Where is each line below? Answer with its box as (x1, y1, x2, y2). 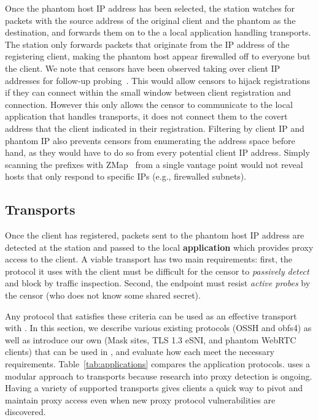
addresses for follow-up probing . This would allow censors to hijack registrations (5, 74, 311, 86)
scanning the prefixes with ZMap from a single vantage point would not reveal (5, 158, 303, 170)
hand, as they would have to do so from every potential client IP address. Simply (5, 146, 310, 159)
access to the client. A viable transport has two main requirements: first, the (5, 253, 293, 265)
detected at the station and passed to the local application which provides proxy (5, 240, 314, 253)
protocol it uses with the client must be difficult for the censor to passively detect (5, 264, 309, 277)
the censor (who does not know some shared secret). (5, 289, 201, 302)
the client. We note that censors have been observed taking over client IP (5, 61, 281, 74)
